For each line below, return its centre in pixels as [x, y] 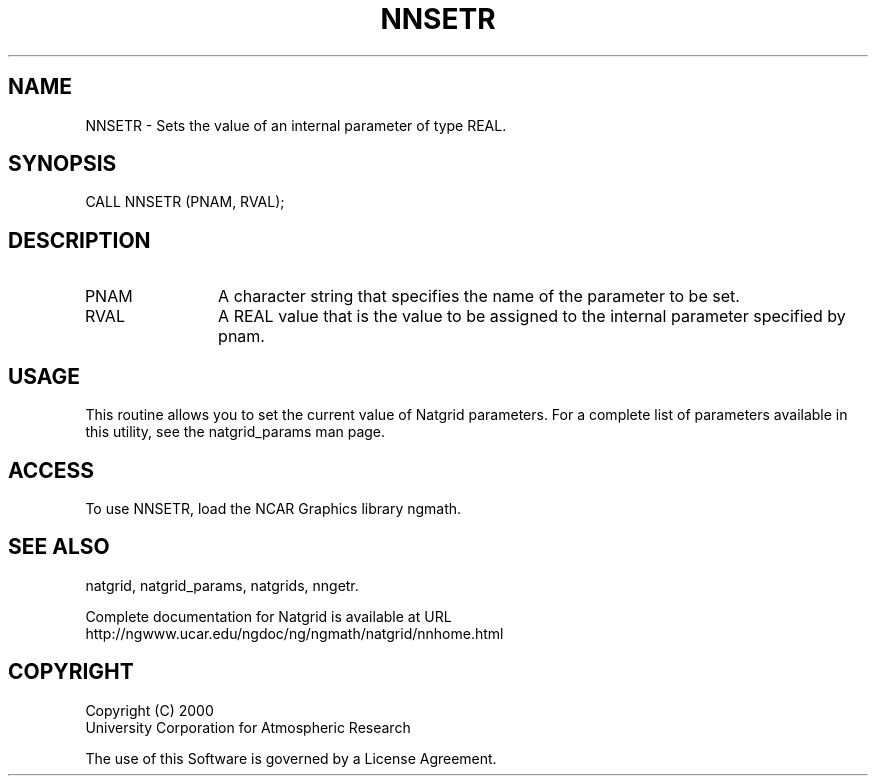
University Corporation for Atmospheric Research [248, 727]
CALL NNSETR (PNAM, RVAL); [185, 202]
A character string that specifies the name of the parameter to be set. [479, 296]
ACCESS [51, 470]
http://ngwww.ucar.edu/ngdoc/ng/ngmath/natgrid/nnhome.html [294, 633]
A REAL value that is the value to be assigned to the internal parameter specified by [532, 316]
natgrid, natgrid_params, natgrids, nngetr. [222, 585]
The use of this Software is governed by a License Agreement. [291, 758]
